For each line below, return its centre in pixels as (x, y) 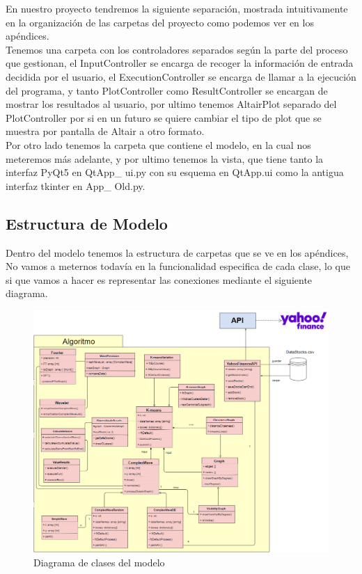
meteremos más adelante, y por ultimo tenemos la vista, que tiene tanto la (165, 158)
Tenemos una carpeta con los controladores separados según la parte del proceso (177, 49)
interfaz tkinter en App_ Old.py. (76, 185)
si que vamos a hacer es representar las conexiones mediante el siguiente (159, 279)
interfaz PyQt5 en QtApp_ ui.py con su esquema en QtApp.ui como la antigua (175, 172)
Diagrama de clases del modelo (99, 562)
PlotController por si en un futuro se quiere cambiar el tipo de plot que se (164, 117)
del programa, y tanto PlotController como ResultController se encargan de (167, 90)
